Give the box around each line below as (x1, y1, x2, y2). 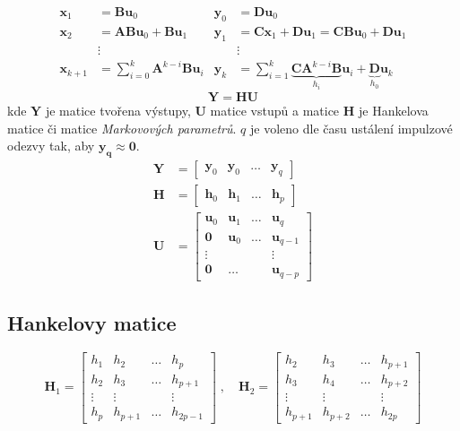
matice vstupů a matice (210, 101, 340, 120)
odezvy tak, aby (7, 136, 95, 155)
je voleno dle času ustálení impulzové (250, 118, 453, 137)
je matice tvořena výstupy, (45, 101, 191, 120)
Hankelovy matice (7, 309, 177, 337)
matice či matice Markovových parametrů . (7, 118, 237, 137)
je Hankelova (359, 101, 429, 120)
